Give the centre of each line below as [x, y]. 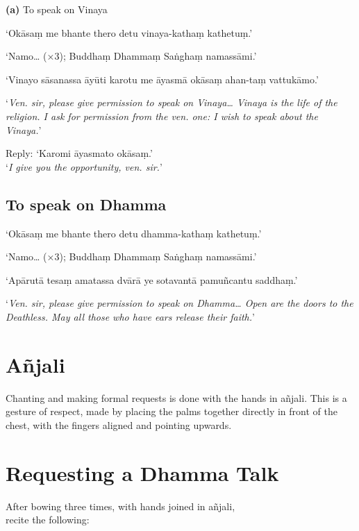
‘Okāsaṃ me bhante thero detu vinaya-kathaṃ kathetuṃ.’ [129, 32]
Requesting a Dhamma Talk [142, 472]
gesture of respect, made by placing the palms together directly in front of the [172, 411]
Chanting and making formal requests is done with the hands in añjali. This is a [176, 397]
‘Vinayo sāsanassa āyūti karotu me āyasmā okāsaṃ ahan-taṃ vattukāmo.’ [162, 79]
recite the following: [48, 520]
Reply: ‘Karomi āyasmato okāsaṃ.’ [79, 153]
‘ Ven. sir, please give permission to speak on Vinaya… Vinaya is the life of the [172, 102]
